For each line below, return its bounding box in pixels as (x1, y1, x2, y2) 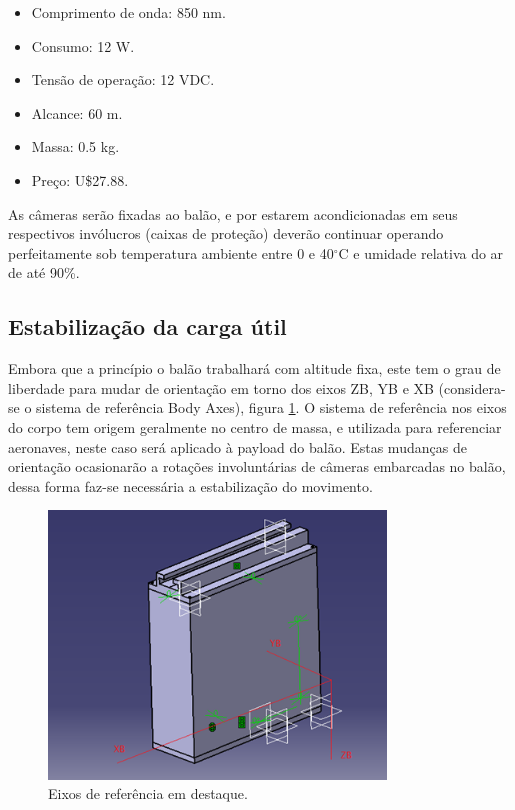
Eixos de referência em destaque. (48, 783, 248, 804)
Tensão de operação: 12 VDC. (31, 69, 215, 90)
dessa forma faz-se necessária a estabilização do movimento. (8, 475, 373, 496)
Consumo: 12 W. (31, 35, 135, 56)
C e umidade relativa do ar (338, 242, 504, 263)
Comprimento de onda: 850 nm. (31, 2, 226, 22)
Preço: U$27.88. (31, 169, 129, 190)
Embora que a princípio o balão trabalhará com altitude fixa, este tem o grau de (8, 358, 501, 379)
